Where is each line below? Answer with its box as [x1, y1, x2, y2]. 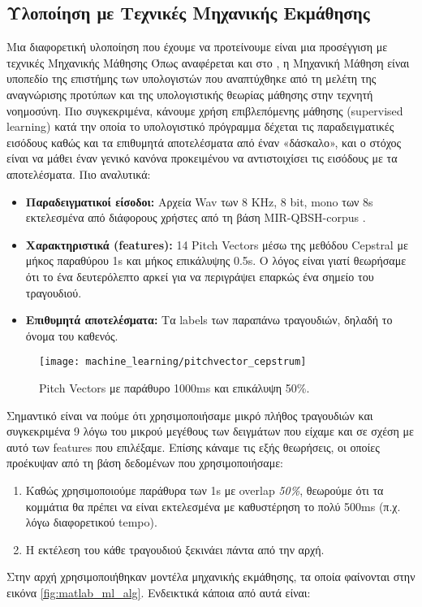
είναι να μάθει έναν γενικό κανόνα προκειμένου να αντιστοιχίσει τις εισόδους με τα [6, 150, 398, 167]
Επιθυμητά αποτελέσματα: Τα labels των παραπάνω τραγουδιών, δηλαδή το [25, 311, 393, 328]
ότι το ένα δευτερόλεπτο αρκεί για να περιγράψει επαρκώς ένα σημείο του [25, 267, 374, 284]
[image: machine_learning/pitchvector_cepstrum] [39, 356, 307, 368]
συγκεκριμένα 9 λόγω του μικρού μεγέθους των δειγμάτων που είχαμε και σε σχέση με [6, 423, 414, 440]
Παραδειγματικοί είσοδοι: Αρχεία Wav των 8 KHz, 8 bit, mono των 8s [25, 193, 373, 210]
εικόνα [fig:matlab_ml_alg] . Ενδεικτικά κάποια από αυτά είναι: [6, 583, 311, 600]
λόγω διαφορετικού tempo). [25, 514, 157, 531]
